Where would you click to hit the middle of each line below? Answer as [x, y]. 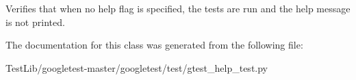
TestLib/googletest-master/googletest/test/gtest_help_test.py [137, 67]
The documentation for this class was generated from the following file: [154, 45]
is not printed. [35, 22]
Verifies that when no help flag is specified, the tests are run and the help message [178, 8]
